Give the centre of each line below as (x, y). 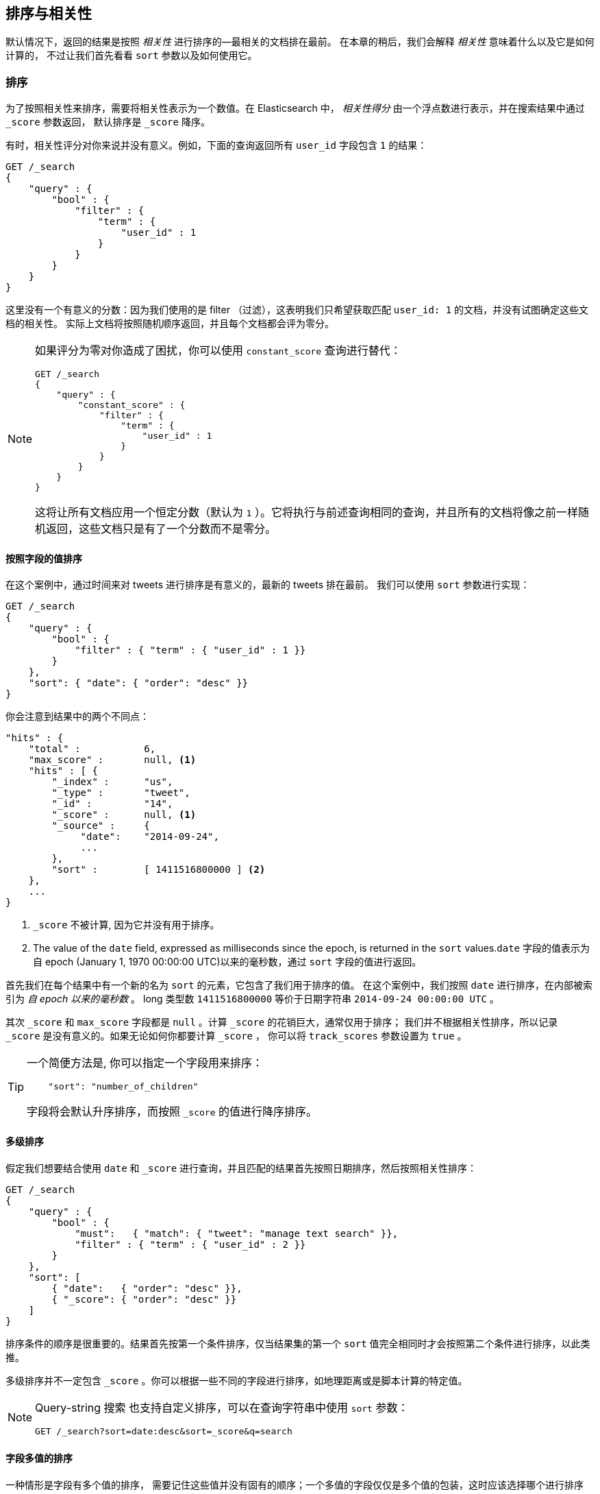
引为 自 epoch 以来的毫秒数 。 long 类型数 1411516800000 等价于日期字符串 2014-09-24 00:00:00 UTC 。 (252, 999)
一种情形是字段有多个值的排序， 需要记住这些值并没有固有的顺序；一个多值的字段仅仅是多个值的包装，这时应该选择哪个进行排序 (295, 1484)
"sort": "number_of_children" (123, 1087)
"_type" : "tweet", (121, 793)
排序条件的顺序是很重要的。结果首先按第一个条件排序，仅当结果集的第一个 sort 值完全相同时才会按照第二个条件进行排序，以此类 (298, 1343)
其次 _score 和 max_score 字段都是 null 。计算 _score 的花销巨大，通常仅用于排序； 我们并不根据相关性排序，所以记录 (282, 1022)
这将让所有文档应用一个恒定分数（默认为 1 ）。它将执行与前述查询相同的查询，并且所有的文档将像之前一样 (307, 513)
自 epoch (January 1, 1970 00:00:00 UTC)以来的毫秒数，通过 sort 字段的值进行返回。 (227, 962)
